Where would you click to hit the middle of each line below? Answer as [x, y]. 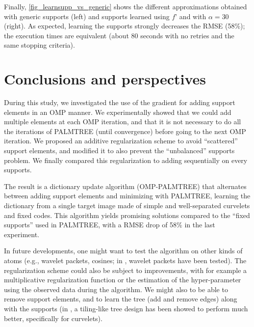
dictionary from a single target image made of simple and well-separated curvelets [127, 205]
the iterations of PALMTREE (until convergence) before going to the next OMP [125, 131]
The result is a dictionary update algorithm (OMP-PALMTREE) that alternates [125, 186]
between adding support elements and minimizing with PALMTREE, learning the [127, 196]
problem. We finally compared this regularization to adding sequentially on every [126, 160]
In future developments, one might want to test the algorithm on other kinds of [123, 251]
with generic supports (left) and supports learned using [87, 16]
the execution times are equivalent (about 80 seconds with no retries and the [119, 35]
